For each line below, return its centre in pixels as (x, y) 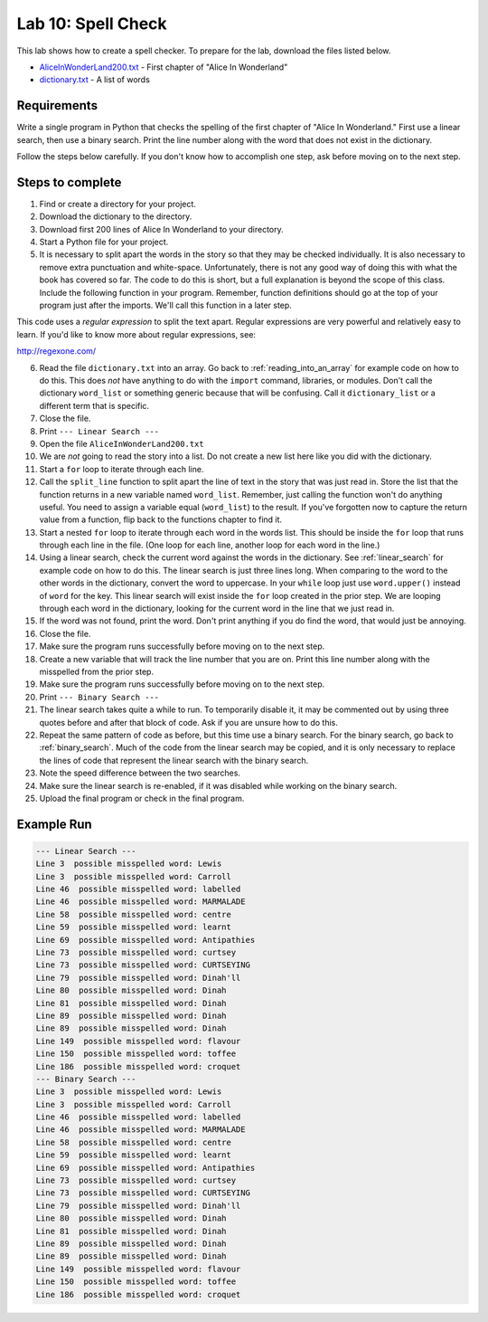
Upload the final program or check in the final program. (142, 798)
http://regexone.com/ (56, 351)
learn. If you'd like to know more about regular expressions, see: (136, 334)
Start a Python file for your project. (104, 242)
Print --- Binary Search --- (99, 697)
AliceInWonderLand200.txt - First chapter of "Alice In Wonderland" (164, 67)
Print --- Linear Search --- (99, 431)
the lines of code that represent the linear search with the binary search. (174, 760)
